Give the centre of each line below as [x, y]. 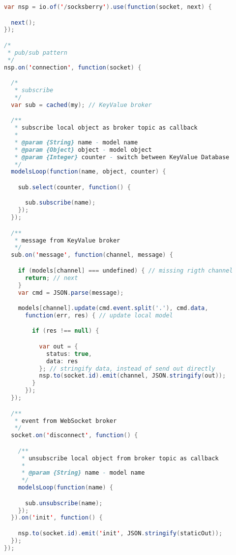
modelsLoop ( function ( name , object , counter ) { [88, 172]
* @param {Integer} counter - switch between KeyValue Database [122, 157]
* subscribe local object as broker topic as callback [106, 128]
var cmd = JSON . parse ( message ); [71, 293]
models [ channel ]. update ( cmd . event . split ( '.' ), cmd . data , [113, 308]
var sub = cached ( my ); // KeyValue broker [81, 105]
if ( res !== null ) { [66, 331]
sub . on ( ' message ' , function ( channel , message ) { [92, 255]
